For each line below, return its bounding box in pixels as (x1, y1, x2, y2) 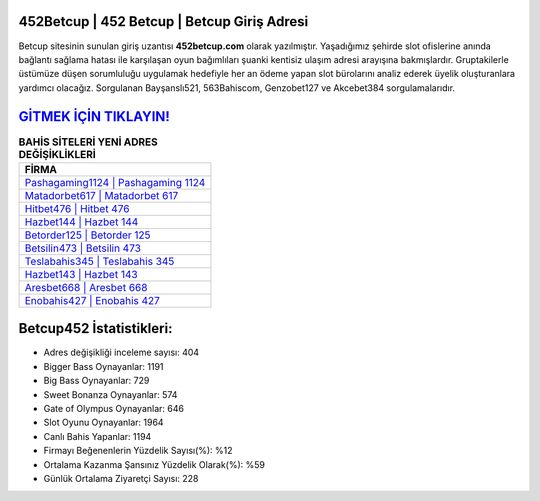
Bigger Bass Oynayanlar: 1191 (43, 360, 164, 372)
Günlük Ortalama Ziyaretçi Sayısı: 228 (43, 473, 199, 484)
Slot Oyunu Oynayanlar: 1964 (43, 416, 164, 429)
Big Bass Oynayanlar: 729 (43, 375, 150, 387)
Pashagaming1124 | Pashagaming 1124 (24, 175, 206, 189)
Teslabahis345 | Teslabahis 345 (24, 254, 175, 268)
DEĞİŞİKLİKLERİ (18, 147, 97, 161)
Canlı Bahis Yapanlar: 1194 (43, 430, 152, 442)
